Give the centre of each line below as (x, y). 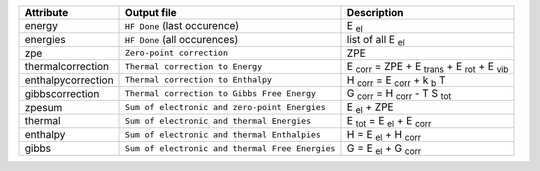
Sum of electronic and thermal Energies (218, 120)
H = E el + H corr (384, 135)
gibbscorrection (62, 93)
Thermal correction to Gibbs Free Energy (221, 93)
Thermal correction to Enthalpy (198, 80)
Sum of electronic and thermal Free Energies (230, 148)
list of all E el (375, 40)
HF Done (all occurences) (182, 40)
